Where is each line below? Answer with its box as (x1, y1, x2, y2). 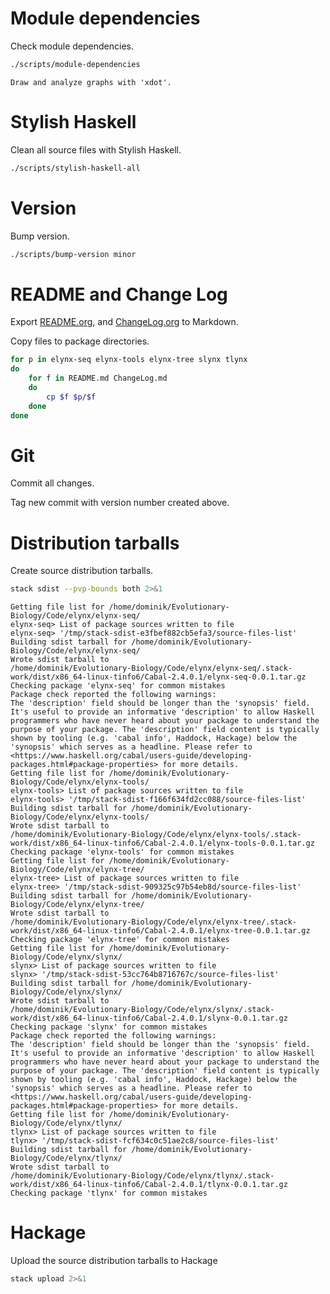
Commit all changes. (10, 477, 95, 489)
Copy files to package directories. (10, 335, 150, 347)
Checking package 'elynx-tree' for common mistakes (10, 935, 230, 945)
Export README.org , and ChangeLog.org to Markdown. (10, 316, 239, 328)
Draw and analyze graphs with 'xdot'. (10, 77, 172, 87)
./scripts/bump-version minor (10, 249, 137, 259)
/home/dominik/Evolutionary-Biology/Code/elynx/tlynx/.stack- (10, 1171, 275, 1181)
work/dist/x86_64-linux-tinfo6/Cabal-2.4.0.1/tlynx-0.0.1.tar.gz (10, 1180, 288, 1190)
